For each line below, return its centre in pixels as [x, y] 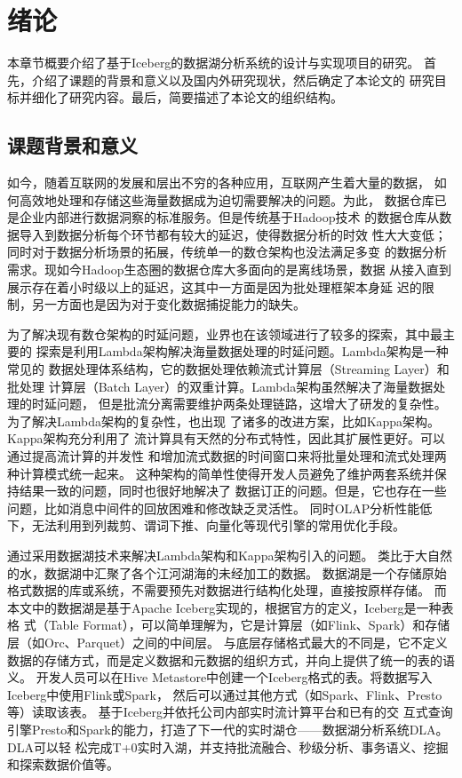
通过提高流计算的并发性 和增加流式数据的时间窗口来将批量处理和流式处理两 [227, 456]
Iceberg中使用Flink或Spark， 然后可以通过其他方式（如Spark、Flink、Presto [225, 694]
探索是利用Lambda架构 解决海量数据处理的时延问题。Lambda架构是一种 [242, 351]
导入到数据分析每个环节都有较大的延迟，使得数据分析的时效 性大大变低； [233, 234]
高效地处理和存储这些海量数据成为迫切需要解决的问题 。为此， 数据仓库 [227, 199]
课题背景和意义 [72, 145]
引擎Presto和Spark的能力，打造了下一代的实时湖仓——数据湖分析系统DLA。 [228, 729]
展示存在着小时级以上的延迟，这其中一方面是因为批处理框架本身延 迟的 [215, 286]
